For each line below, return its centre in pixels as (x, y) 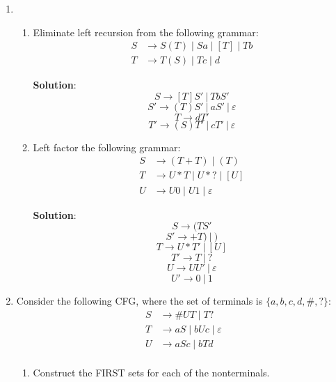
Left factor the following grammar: (107, 147)
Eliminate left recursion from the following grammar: (146, 32)
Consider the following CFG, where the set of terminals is (139, 301)
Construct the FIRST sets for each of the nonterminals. (151, 372)
